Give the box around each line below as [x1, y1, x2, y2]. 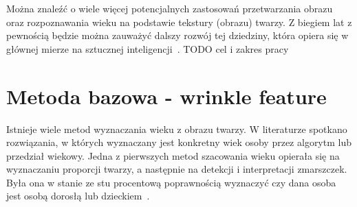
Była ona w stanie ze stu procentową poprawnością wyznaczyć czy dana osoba [6, 175, 336, 189]
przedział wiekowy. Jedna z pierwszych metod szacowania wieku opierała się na [6, 148, 340, 162]
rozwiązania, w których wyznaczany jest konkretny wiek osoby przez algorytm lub [6, 135, 351, 149]
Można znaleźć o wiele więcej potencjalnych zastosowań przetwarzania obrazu [6, 1, 333, 15]
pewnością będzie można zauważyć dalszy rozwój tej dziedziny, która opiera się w [6, 28, 349, 42]
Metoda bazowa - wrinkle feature [6, 82, 327, 110]
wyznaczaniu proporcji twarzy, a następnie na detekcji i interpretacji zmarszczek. [6, 162, 347, 176]
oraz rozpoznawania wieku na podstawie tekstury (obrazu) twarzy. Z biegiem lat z [6, 14, 352, 29]
